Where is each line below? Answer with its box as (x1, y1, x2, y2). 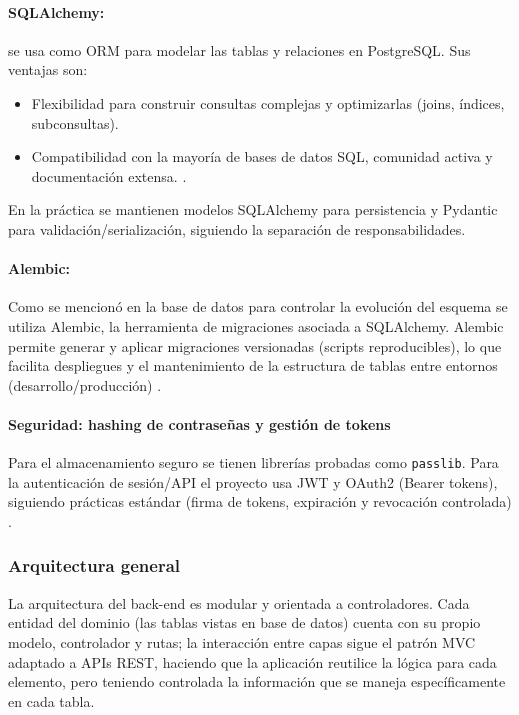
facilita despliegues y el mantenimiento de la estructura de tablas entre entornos (8, 355, 498, 376)
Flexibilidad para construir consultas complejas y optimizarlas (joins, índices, (31, 92, 505, 113)
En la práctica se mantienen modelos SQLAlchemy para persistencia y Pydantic (8, 199, 498, 220)
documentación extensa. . (31, 165, 187, 186)
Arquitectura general (8, 553, 181, 578)
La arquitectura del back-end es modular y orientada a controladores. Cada (8, 592, 470, 613)
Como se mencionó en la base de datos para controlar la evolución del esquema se (8, 296, 508, 317)
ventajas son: (8, 59, 88, 80)
